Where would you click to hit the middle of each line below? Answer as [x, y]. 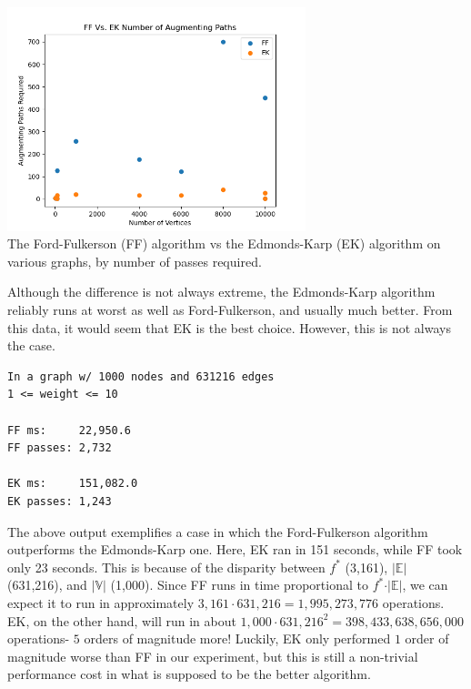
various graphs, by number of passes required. [135, 261]
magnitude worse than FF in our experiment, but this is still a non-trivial [213, 656]
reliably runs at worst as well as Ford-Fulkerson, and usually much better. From [230, 310]
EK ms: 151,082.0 [73, 484]
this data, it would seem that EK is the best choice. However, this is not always [229, 327]
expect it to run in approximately [101, 602]
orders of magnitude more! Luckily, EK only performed [237, 638]
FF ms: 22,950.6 [70, 430]
